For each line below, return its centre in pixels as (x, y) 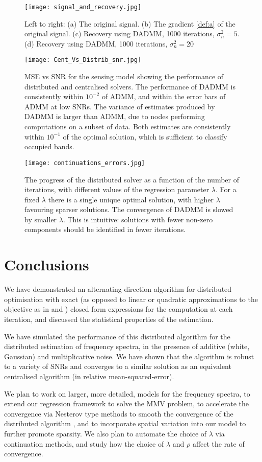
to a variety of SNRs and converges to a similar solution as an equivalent (118, 366)
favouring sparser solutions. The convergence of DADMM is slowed (129, 209)
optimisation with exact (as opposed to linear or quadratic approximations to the (131, 299)
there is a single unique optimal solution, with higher (131, 199)
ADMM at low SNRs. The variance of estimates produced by (120, 106)
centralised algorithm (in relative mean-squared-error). (89, 376)
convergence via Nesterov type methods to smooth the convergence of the (119, 413)
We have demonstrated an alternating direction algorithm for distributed (118, 289)
